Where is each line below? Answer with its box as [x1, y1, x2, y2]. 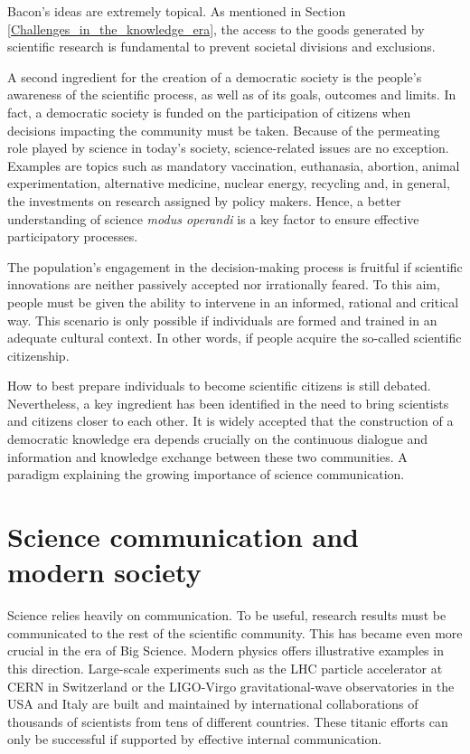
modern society [7, 553, 202, 590]
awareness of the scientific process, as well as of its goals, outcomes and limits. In [7, 85, 456, 104]
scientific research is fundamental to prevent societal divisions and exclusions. [7, 37, 436, 56]
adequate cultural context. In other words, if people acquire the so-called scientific [7, 328, 462, 347]
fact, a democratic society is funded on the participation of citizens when [7, 102, 411, 121]
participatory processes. [7, 227, 138, 246]
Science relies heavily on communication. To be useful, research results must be [7, 606, 446, 625]
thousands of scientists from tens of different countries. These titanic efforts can [7, 712, 448, 730]
